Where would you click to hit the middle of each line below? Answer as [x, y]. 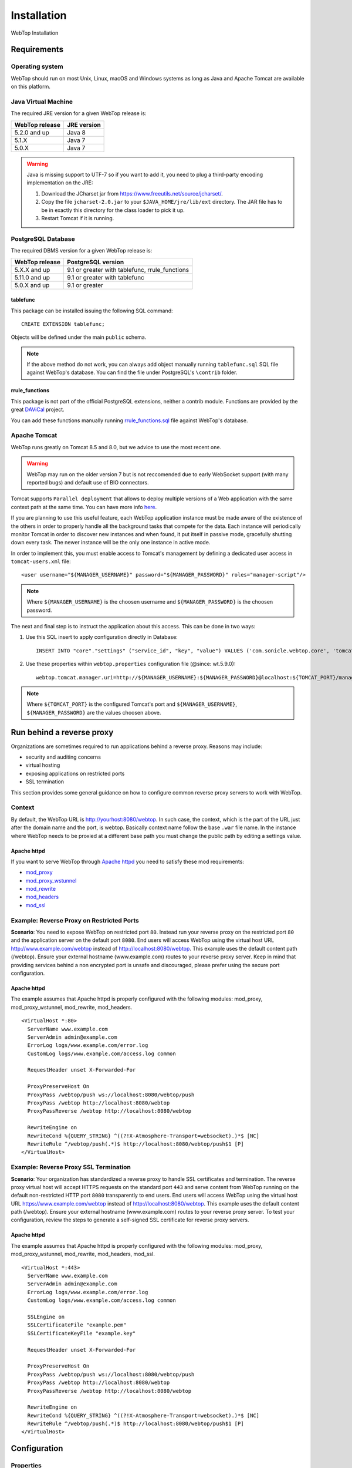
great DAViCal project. [38, 410]
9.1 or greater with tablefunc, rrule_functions [128, 270]
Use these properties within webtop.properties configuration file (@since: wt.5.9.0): [131, 664]
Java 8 [76, 132]
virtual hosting [43, 765]
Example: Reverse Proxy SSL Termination [71, 1167]
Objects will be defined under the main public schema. [79, 337]
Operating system [37, 66]
